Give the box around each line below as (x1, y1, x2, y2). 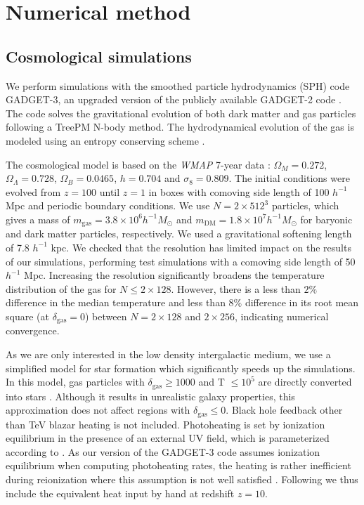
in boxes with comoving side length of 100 (148, 184, 330, 199)
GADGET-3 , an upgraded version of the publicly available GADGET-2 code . (6, 92, 342, 107)
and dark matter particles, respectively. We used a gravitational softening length (6, 226, 352, 241)
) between (84, 308, 127, 323)
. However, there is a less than (171, 281, 301, 296)
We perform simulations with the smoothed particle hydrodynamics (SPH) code (6, 78, 350, 93)
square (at (6, 308, 49, 323)
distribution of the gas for (6, 281, 117, 296)
